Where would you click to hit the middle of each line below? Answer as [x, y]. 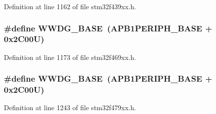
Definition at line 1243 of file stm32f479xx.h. [70, 107]
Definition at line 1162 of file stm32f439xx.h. [70, 6]
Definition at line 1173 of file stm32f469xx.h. [70, 57]
